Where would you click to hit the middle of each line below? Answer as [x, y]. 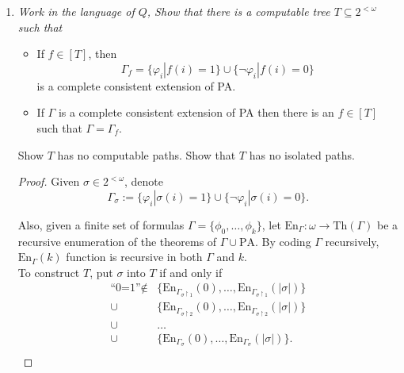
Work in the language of [76, 11]
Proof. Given [49, 181]
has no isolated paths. [302, 154]
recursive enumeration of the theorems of [117, 241]
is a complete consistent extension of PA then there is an [196, 112]
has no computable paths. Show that [147, 154]
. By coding [283, 241]
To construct [49, 272]
